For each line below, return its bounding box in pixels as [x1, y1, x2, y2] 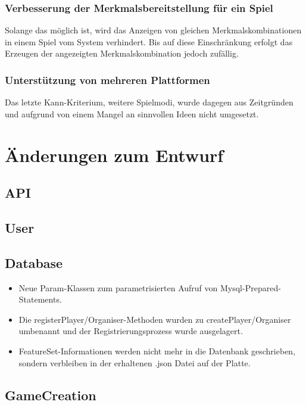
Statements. [18, 293, 62, 306]
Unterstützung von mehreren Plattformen [5, 72, 210, 87]
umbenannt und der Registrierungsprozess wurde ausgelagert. [18, 325, 243, 337]
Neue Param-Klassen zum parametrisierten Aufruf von [18, 281, 218, 294]
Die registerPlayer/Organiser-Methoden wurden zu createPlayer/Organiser [18, 313, 291, 325]
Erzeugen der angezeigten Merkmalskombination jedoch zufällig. [5, 47, 239, 60]
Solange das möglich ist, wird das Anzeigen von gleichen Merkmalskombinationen [5, 24, 302, 36]
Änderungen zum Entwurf [5, 142, 224, 167]
